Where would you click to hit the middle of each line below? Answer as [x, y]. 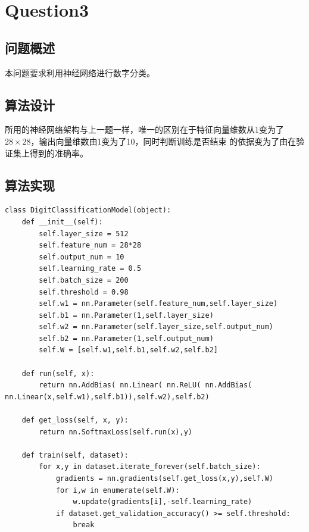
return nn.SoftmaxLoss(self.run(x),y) [116, 432]
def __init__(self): [62, 222]
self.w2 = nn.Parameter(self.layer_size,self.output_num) [156, 327]
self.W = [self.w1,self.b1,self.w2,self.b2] [128, 350]
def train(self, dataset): [75, 455]
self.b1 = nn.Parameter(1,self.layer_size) [126, 315]
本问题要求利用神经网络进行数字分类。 [80, 72]
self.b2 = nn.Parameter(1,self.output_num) [126, 338]
